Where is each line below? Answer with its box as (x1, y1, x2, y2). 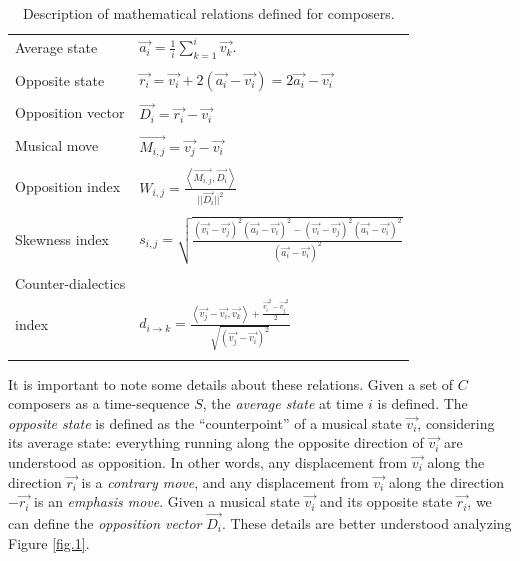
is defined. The (377, 393, 468, 414)
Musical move (15, 134, 99, 155)
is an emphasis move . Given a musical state (34, 491, 300, 512)
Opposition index (15, 175, 121, 196)
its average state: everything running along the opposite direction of (8, 432, 424, 453)
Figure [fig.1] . (8, 532, 90, 553)
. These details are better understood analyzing (221, 512, 512, 533)
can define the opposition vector (8, 512, 202, 533)
